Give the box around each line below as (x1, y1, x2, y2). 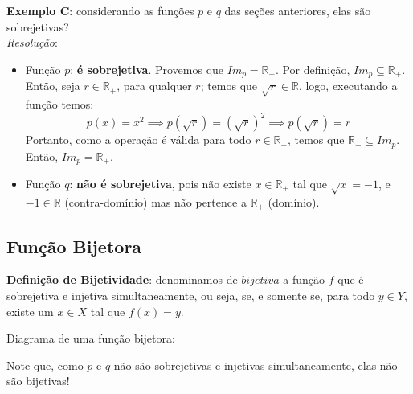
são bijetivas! (6, 372, 70, 389)
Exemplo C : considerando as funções (6, 2, 194, 18)
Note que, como (6, 356, 84, 373)
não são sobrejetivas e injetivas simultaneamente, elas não (113, 356, 398, 373)
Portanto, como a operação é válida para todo (25, 131, 251, 148)
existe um (6, 302, 54, 319)
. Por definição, (275, 60, 350, 77)
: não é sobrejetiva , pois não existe (69, 175, 251, 191)
